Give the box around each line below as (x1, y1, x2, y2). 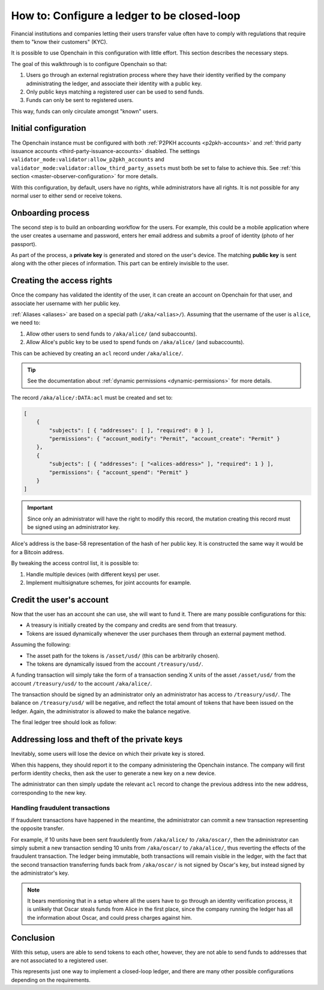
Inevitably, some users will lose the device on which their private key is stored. (11, 750, 205, 758)
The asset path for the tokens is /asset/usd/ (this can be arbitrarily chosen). (26, 652, 220, 659)
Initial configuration (11, 123, 86, 133)
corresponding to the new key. (11, 789, 87, 796)
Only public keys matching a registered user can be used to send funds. (26, 88, 204, 95)
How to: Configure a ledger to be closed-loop (11, 9, 241, 22)
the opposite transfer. (11, 825, 64, 832)
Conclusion (11, 932, 55, 943)
